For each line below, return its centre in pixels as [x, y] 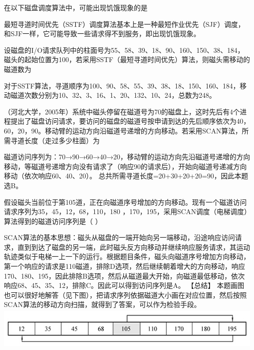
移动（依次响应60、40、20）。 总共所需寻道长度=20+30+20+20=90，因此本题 [126, 176]
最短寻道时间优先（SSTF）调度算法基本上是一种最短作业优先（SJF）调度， [124, 24]
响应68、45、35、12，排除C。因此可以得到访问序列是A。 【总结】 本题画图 [124, 285]
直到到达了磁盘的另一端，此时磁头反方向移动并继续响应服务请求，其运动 [134, 247]
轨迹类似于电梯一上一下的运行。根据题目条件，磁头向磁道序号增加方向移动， [127, 256]
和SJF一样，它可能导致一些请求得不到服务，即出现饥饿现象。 [102, 33]
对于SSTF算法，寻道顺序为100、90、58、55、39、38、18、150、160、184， [122, 85]
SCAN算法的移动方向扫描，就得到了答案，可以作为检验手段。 [102, 304]
